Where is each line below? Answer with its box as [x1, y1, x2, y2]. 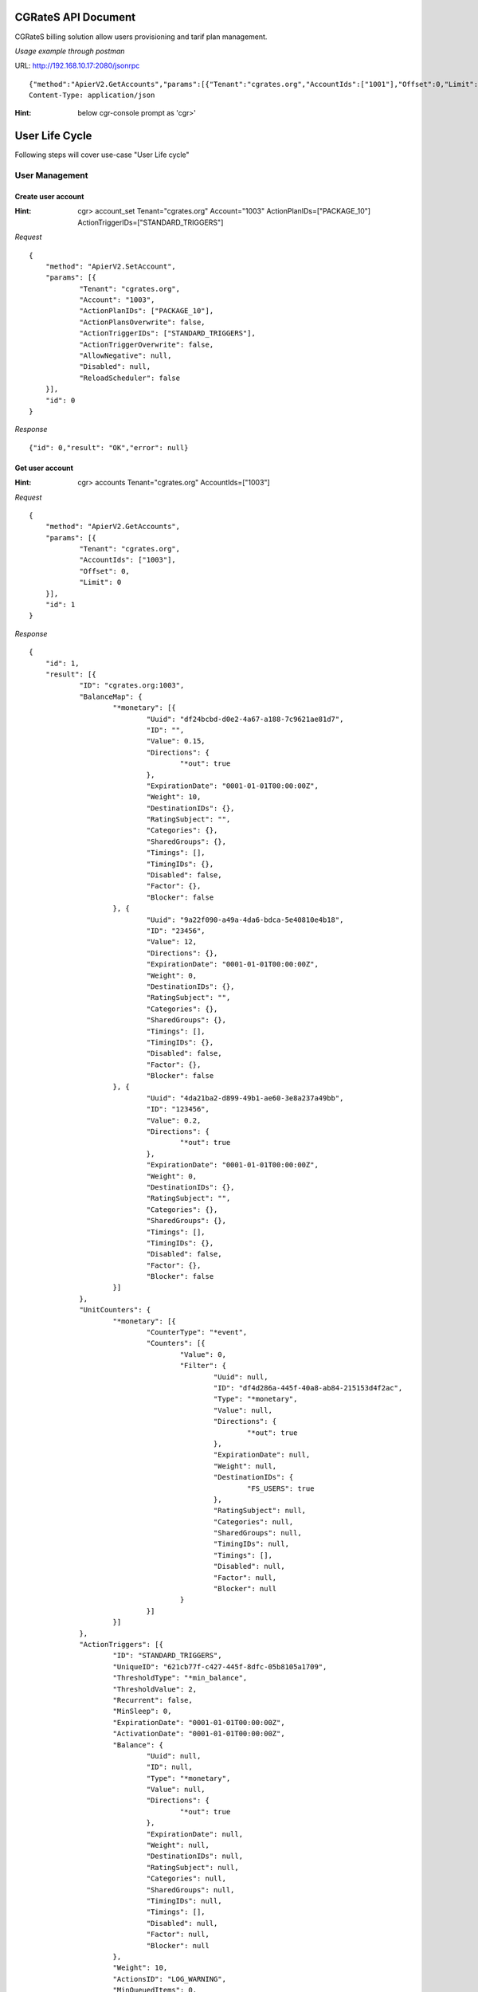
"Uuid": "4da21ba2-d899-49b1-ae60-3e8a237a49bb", [146, 1093, 344, 1103]
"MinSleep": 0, [112, 1707, 172, 1716]
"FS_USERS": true [247, 1484, 315, 1493]
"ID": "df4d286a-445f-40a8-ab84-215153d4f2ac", [213, 1383, 403, 1392]
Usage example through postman [14, 46, 125, 56]
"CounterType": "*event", [146, 1327, 248, 1337]
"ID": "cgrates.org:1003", [79, 681, 185, 690]
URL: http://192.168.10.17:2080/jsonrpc [14, 61, 140, 71]
